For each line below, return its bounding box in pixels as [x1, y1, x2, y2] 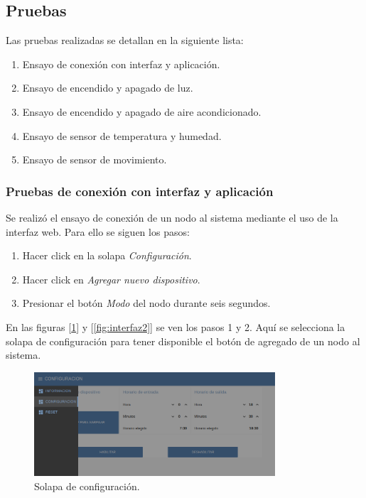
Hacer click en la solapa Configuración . [22, 248, 192, 263]
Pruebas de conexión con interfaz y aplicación [6, 182, 274, 200]
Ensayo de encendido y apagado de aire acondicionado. [22, 104, 262, 119]
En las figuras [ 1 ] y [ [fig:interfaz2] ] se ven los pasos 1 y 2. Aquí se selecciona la [6, 319, 345, 334]
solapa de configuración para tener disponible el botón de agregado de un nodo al [6, 333, 360, 348]
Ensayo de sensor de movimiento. [22, 152, 167, 167]
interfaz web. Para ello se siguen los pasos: [6, 224, 190, 239]
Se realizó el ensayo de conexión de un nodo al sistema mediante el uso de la [6, 210, 338, 224]
